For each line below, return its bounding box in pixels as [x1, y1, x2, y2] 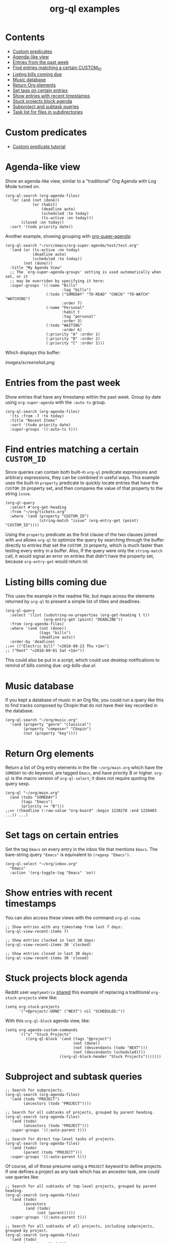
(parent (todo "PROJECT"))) [23, 1150, 82, 1155]
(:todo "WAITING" [45, 323, 82, 328]
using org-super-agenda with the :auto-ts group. [5, 399, 106, 405]
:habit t [61, 309, 80, 314]
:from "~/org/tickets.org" [10, 509, 67, 515]
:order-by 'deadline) [10, 640, 55, 645]
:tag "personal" [61, 314, 96, 319]
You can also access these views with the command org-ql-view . [5, 915, 141, 921]
